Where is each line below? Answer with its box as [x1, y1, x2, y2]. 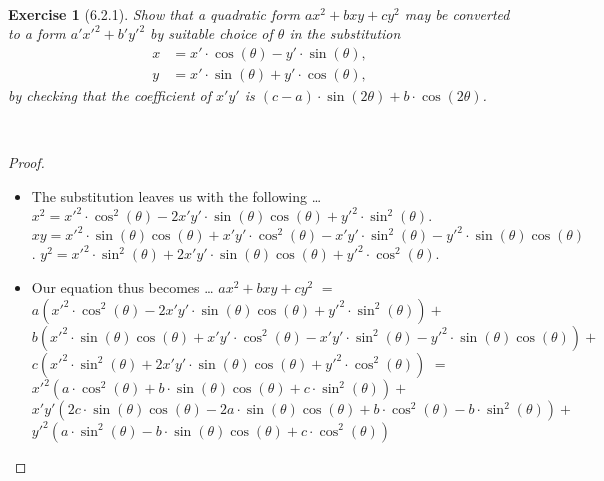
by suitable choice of [150, 23, 273, 44]
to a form [8, 23, 66, 44]
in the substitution [289, 23, 401, 44]
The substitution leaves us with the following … [31, 185, 322, 206]
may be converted [404, 3, 510, 24]
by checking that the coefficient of [8, 84, 212, 105]
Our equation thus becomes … [31, 276, 214, 297]
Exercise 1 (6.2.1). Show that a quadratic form [8, 3, 300, 24]
